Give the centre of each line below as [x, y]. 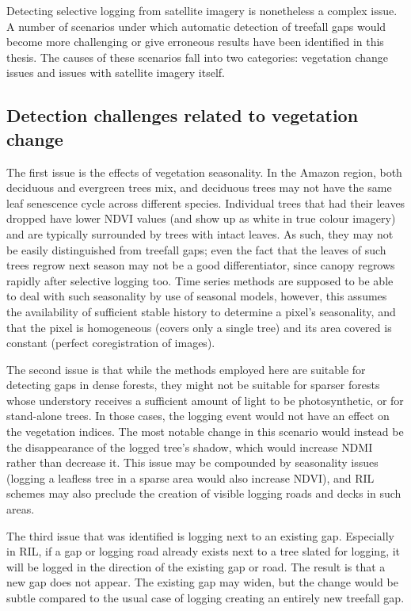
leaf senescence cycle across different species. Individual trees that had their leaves [206, 202]
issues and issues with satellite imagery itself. [116, 73]
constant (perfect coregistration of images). [111, 343]
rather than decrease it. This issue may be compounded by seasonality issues [192, 462]
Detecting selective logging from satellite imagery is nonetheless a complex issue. [202, 10]
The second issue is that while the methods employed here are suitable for [186, 369]
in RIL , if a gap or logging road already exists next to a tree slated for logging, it [204, 551]
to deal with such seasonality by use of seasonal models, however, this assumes [197, 296]
